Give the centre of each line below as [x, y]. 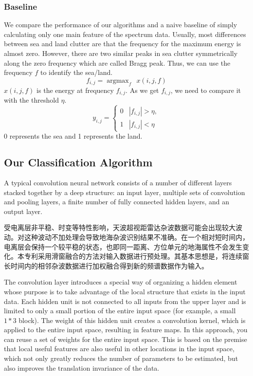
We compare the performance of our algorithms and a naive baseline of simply [121, 25]
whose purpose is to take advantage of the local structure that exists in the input [125, 291]
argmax [118, 81]
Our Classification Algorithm [78, 162]
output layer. [23, 211]
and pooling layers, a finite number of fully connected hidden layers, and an [117, 202]
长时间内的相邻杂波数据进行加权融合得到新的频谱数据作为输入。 [106, 265]
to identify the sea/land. [76, 72]
